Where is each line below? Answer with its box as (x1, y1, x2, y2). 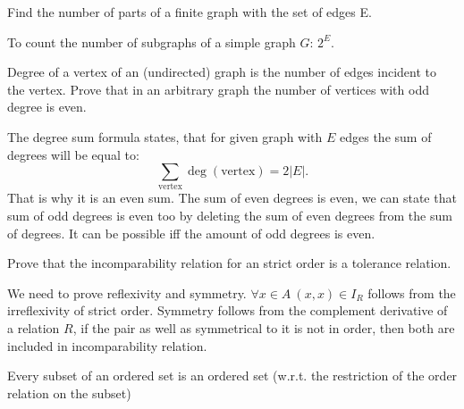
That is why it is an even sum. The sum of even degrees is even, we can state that (7, 188, 457, 207)
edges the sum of (340, 127, 432, 146)
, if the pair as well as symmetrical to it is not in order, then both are (72, 319, 455, 338)
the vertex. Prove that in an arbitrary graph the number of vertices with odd (7, 79, 429, 98)
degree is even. (7, 97, 87, 116)
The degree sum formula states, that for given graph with (7, 127, 323, 146)
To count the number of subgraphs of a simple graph (7, 32, 296, 51)
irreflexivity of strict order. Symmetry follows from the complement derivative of (7, 301, 448, 320)
